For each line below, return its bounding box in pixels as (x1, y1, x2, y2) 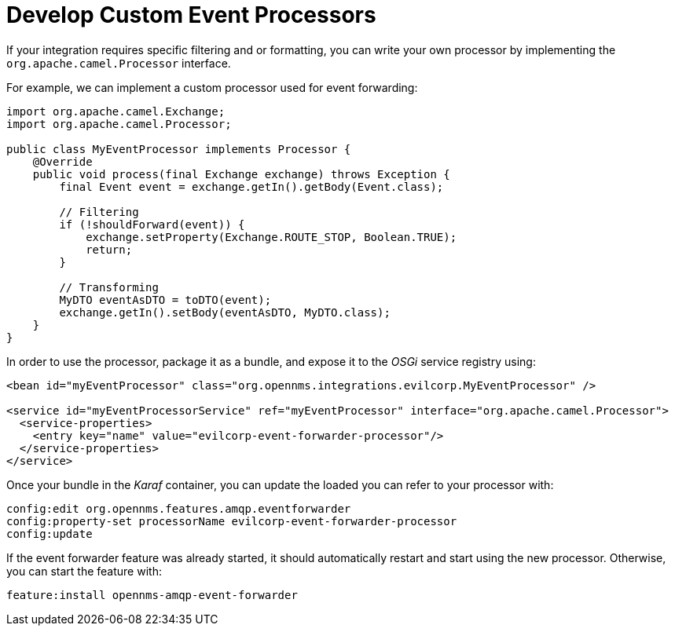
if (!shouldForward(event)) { (59, 217, 245, 231)
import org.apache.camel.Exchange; (6, 104, 226, 118)
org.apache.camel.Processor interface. (6, 56, 231, 70)
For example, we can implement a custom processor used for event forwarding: (6, 80, 418, 94)
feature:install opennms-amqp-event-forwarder (6, 588, 298, 601)
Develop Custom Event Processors (6, 2, 376, 28)
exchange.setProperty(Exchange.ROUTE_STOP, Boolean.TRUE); (86, 230, 457, 243)
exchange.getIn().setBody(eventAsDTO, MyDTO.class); (59, 305, 391, 319)
